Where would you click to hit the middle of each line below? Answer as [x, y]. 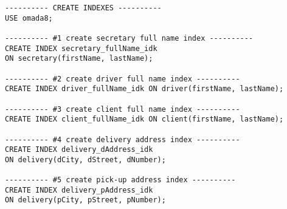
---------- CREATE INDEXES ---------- [83, 8]
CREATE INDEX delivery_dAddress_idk [79, 150]
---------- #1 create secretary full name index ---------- [129, 38]
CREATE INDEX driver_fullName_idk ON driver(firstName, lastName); [144, 89]
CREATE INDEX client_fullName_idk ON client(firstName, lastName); [144, 119]
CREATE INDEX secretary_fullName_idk [81, 48]
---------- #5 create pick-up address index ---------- [120, 180]
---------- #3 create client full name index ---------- [123, 109]
